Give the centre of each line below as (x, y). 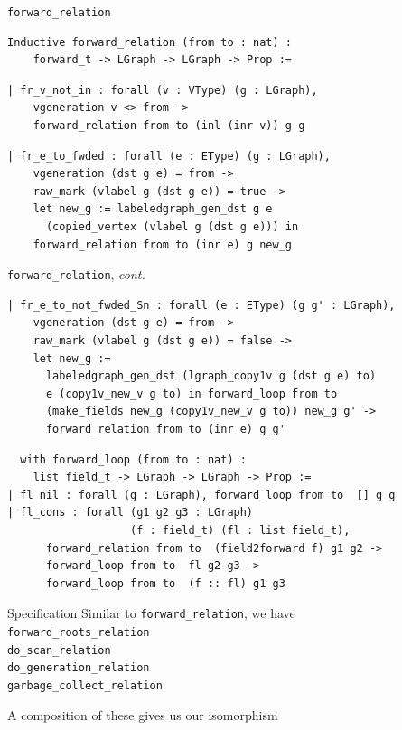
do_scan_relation (59, 650)
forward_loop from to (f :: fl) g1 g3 (165, 583)
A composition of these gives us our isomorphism (143, 714)
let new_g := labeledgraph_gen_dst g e (153, 209)
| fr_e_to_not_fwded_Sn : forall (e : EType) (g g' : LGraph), (201, 305)
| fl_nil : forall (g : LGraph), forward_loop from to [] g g (201, 495)
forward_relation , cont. (76, 274)
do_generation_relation (79, 668)
